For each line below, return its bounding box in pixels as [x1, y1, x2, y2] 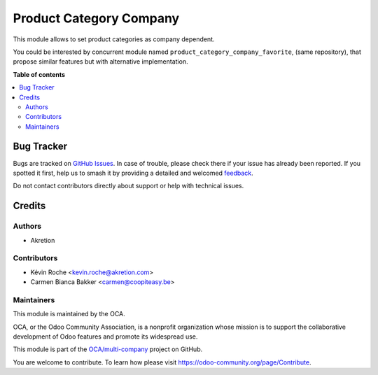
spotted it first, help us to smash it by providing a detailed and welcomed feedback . [13, 169, 253, 177]
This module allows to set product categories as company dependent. [13, 35, 215, 43]
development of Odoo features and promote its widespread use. [13, 332, 198, 341]
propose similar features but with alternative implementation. [13, 57, 188, 66]
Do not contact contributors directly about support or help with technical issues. [13, 182, 244, 190]
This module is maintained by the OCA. [13, 310, 125, 318]
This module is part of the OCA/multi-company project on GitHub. [13, 345, 203, 353]
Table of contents [13, 70, 66, 78]
